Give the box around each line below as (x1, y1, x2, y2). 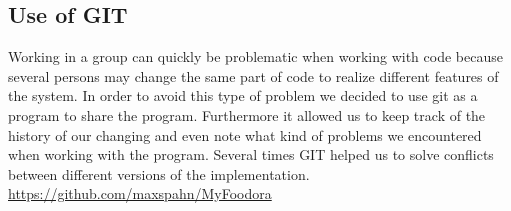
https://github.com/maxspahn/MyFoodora (8, 183, 272, 204)
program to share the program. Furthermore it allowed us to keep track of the (8, 104, 486, 125)
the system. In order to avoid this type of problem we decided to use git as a (8, 85, 478, 106)
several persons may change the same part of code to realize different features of (8, 65, 499, 86)
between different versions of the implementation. (8, 163, 310, 184)
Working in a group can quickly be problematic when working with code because (8, 46, 503, 67)
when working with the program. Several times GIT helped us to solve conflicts (8, 144, 494, 165)
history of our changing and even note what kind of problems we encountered (8, 124, 482, 145)
